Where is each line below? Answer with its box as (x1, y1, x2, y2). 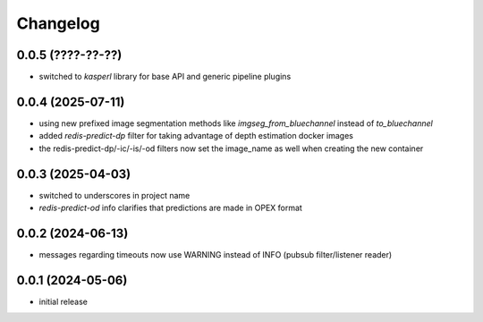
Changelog (16, 13, 100, 33)
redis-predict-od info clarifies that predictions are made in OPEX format (38, 202, 303, 214)
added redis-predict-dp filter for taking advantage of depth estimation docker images (38, 131, 353, 141)
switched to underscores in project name (38, 190, 191, 200)
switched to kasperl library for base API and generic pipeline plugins (38, 72, 292, 82)
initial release (38, 296, 89, 307)
